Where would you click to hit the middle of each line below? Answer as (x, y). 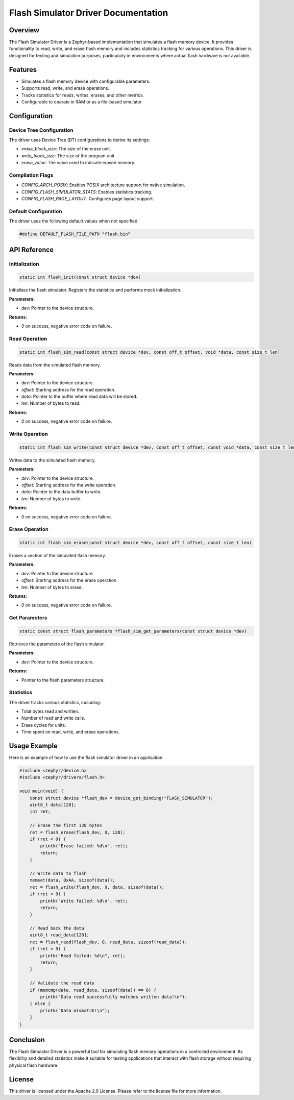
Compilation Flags (31, 175)
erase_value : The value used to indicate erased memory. (78, 163)
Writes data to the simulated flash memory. (52, 460)
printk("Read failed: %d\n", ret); (83, 956)
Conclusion (27, 1039)
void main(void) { (41, 791)
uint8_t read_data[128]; (60, 935)
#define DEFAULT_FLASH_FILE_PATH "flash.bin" (75, 234)
